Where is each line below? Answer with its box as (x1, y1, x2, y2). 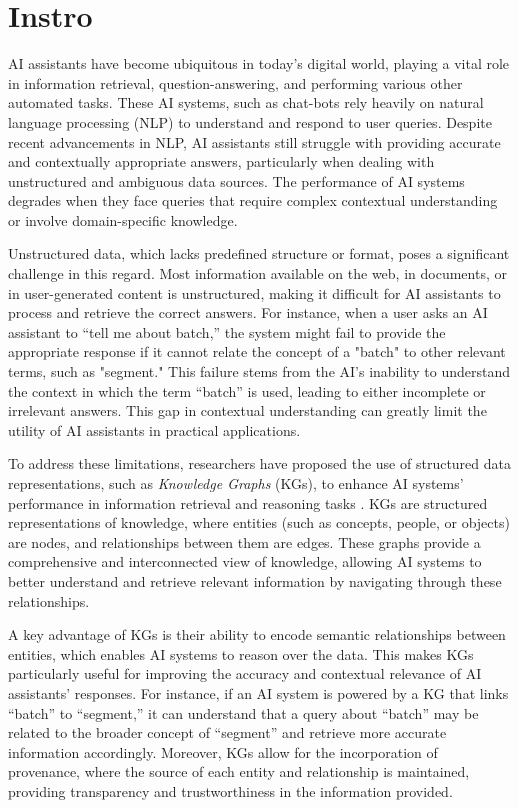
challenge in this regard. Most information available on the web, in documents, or (8, 263, 507, 284)
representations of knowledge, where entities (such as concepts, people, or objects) (8, 512, 510, 533)
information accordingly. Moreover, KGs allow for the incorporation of (8, 741, 438, 762)
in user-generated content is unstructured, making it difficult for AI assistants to (8, 282, 501, 303)
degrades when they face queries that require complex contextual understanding (8, 190, 498, 211)
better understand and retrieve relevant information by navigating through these (8, 570, 502, 591)
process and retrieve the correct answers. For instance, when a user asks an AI (8, 302, 488, 323)
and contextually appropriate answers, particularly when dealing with (8, 151, 435, 172)
